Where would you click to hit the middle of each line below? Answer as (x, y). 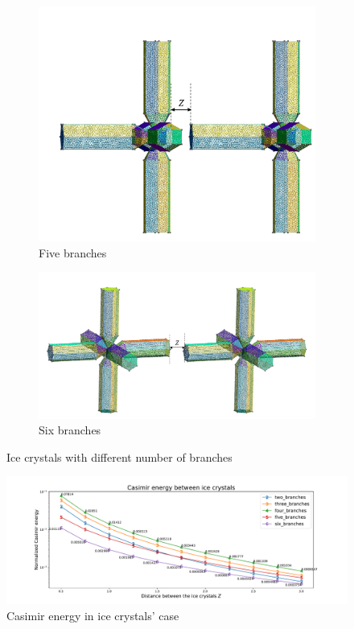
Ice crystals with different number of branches (119, 456)
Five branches (73, 252)
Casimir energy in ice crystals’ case (93, 615)
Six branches (70, 430)
